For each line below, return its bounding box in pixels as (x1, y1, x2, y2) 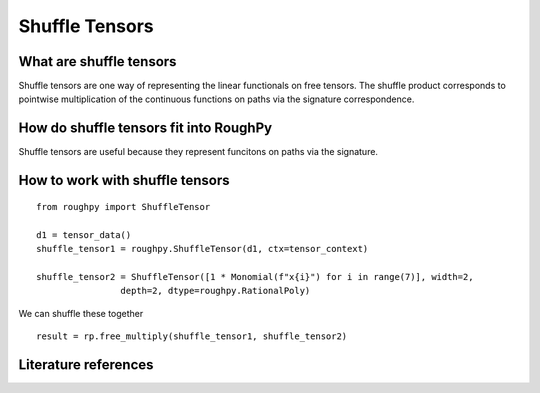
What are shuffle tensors (18, 53, 177, 70)
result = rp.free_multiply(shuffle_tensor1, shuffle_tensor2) (36, 330, 348, 342)
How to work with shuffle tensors (18, 172, 230, 189)
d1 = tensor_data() (36, 229, 132, 240)
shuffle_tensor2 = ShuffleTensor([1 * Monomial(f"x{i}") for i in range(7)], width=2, (36, 271, 474, 282)
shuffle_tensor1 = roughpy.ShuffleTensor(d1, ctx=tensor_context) (36, 243, 369, 254)
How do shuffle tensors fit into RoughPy (18, 120, 273, 137)
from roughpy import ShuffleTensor (36, 201, 211, 212)
